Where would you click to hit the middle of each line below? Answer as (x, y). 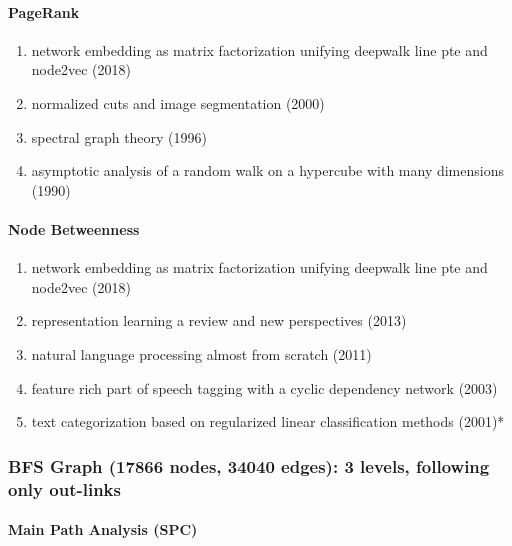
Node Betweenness (74, 228)
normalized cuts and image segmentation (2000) (178, 102)
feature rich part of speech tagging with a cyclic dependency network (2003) (264, 387)
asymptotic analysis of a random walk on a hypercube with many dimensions (267, 170)
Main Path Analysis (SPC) (103, 529)
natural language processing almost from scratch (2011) (201, 353)
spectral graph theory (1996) (119, 136)
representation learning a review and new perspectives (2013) (219, 320)
